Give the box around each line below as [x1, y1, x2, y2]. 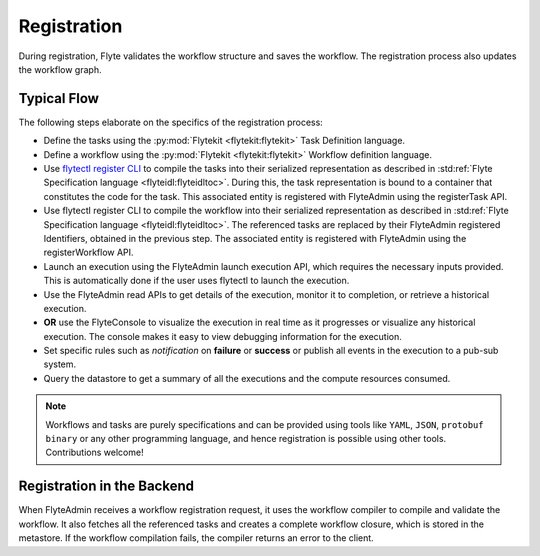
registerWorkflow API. [43, 246, 134, 259]
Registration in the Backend [18, 478, 195, 495]
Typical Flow [18, 90, 100, 107]
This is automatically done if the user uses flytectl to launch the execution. [43, 275, 350, 287]
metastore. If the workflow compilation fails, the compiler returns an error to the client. [18, 532, 374, 544]
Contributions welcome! [45, 446, 144, 459]
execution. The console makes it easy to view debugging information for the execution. [43, 330, 402, 342]
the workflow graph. [18, 63, 102, 75]
